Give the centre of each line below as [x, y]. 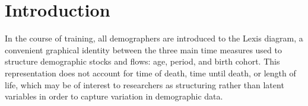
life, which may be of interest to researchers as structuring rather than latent [145, 84]
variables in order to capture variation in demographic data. [114, 96]
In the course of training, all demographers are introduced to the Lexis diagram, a [154, 38]
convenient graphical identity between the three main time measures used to [143, 49]
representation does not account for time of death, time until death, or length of [150, 73]
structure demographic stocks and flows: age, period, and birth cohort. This [142, 61]
